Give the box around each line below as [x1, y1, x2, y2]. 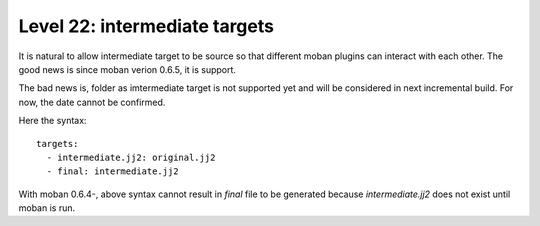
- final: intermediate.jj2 [46, 166, 179, 177]
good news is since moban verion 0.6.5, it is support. [18, 63, 237, 75]
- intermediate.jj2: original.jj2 [46, 151, 216, 163]
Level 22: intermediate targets [18, 15, 275, 37]
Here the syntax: [18, 115, 87, 127]
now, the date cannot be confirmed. [18, 96, 166, 108]
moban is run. [18, 202, 76, 214]
